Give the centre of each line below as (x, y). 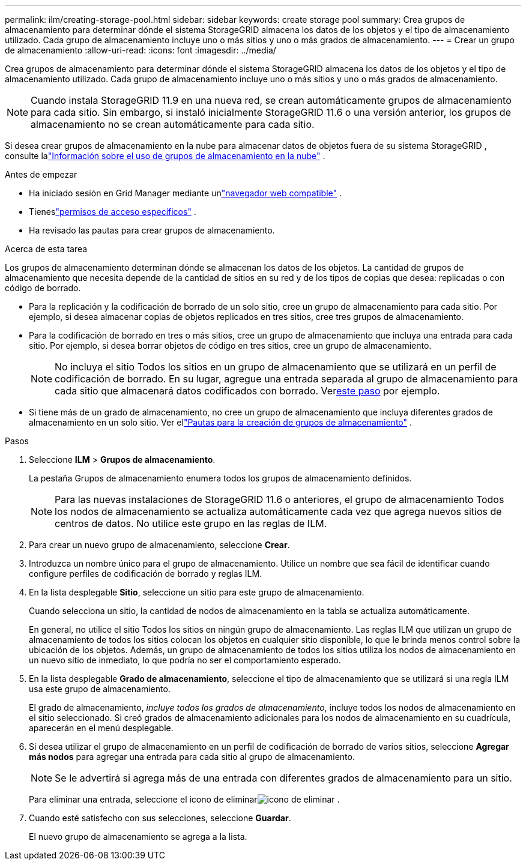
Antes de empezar (41, 174)
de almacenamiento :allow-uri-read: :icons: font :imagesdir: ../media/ (141, 50)
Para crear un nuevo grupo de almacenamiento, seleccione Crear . (159, 545)
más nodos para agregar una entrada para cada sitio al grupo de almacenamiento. (192, 757)
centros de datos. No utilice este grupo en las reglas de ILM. (191, 523)
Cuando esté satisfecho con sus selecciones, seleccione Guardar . (160, 818)
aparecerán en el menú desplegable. (101, 728)
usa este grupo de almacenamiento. (100, 689)
